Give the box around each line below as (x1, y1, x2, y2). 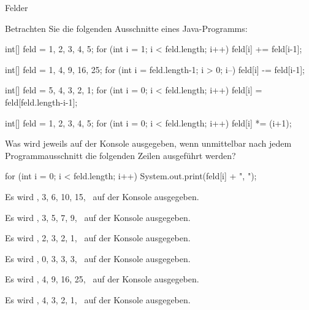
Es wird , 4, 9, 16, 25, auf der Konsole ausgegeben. (5, 273, 199, 285)
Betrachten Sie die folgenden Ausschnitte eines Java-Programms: (5, 21, 248, 34)
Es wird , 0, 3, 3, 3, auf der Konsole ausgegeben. (5, 252, 191, 265)
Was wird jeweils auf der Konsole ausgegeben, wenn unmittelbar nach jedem (5, 137, 292, 150)
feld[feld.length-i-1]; (5, 95, 78, 108)
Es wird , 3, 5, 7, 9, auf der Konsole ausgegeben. (5, 211, 191, 223)
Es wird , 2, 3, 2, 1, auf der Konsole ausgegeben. (5, 231, 191, 244)
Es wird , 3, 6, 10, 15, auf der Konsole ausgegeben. (5, 190, 199, 203)
